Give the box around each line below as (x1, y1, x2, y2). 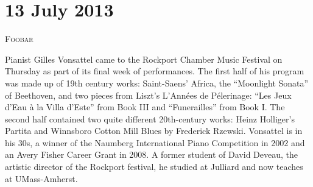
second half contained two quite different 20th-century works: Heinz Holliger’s (5, 112, 295, 125)
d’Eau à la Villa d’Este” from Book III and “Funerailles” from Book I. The (5, 101, 285, 113)
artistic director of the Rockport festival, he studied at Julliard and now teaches (5, 160, 303, 173)
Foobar (5, 32, 33, 45)
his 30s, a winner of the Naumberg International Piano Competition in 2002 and (5, 136, 305, 149)
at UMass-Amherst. (5, 172, 78, 185)
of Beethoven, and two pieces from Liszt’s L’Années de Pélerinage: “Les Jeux (5, 88, 292, 101)
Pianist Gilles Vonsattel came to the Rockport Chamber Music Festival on (5, 52, 283, 65)
